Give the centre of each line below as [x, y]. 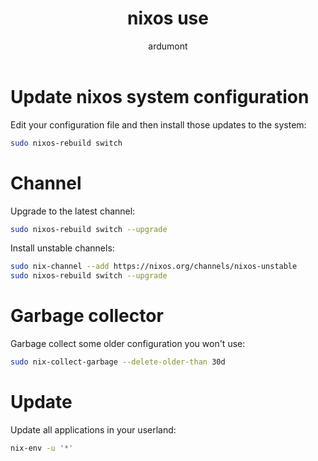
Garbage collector [87, 316]
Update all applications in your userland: [93, 429]
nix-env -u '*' [42, 448]
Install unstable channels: [62, 248]
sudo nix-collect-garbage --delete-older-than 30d [118, 362]
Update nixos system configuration [160, 96]
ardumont [168, 46]
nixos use [168, 18]
